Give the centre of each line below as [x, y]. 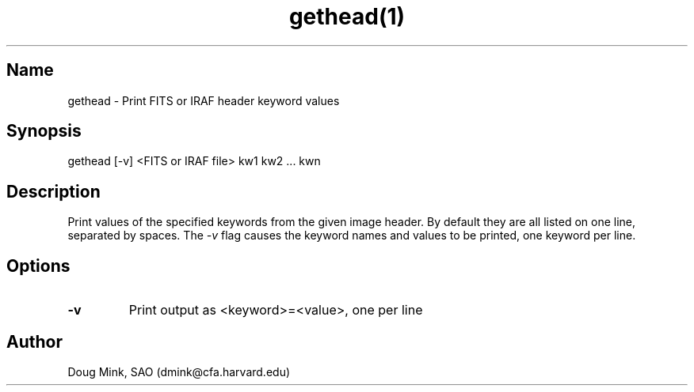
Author [34, 341]
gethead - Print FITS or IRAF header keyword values [204, 100]
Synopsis [44, 131]
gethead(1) [347, 17]
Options [38, 266]
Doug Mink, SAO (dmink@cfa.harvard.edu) [179, 371]
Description [53, 191]
